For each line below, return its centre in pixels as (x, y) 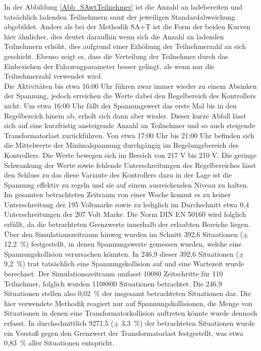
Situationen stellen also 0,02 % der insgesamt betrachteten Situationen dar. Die (127, 293)
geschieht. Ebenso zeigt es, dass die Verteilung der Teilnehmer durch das (116, 56)
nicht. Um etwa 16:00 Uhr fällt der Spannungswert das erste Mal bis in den (120, 105)
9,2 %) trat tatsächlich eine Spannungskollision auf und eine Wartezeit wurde (124, 264)
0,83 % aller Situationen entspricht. (59, 343)
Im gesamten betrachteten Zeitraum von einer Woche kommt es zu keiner (118, 194)
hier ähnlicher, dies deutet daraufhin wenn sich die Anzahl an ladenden (114, 36)
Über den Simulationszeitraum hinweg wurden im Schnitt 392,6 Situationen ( (124, 234)
